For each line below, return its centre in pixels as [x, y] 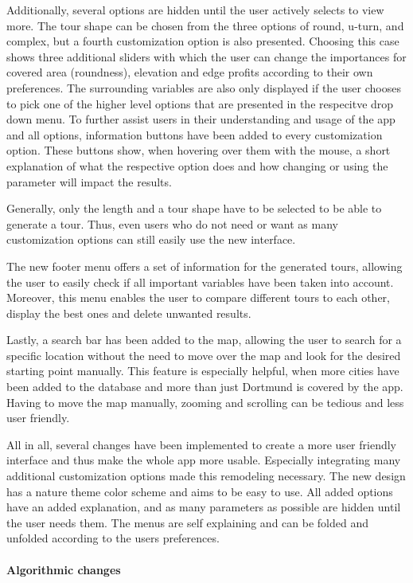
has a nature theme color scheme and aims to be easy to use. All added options [200, 491]
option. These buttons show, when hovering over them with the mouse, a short [199, 150]
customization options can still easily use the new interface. [151, 239]
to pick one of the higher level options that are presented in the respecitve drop [200, 103]
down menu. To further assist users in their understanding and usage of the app [201, 119]
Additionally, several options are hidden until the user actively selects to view [195, 10]
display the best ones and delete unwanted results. [129, 313]
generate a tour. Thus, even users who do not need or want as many [172, 223]
